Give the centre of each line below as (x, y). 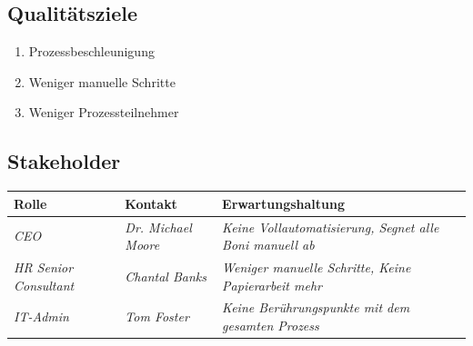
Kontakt (151, 203)
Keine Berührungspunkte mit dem (316, 307)
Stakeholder (64, 161)
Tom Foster (157, 316)
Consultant (44, 285)
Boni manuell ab (268, 245)
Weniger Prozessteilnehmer (104, 112)
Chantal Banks (166, 276)
